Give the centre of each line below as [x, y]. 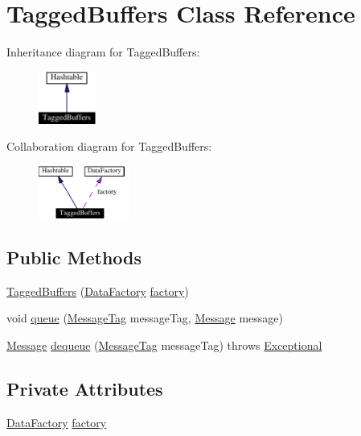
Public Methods [74, 257]
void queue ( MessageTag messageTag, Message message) [145, 318]
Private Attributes [85, 388]
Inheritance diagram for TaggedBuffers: [103, 52]
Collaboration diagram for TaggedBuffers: [109, 146]
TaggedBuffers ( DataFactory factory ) [98, 291]
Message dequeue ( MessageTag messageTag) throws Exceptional [164, 345]
